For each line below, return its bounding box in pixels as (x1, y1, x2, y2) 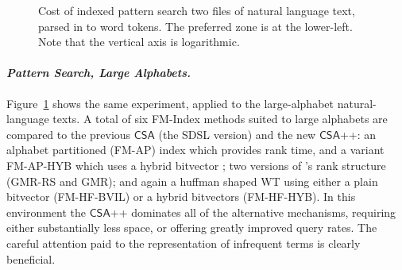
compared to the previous (6, 125, 131, 142)
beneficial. (6, 250, 56, 267)
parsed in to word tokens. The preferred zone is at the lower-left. (38, 17, 353, 34)
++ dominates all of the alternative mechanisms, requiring (110, 203, 396, 220)
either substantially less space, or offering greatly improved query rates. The (6, 219, 377, 236)
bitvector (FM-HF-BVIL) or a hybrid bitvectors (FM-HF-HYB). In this (6, 188, 356, 205)
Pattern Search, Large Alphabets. (6, 64, 191, 81)
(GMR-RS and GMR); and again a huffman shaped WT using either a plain (6, 172, 378, 189)
